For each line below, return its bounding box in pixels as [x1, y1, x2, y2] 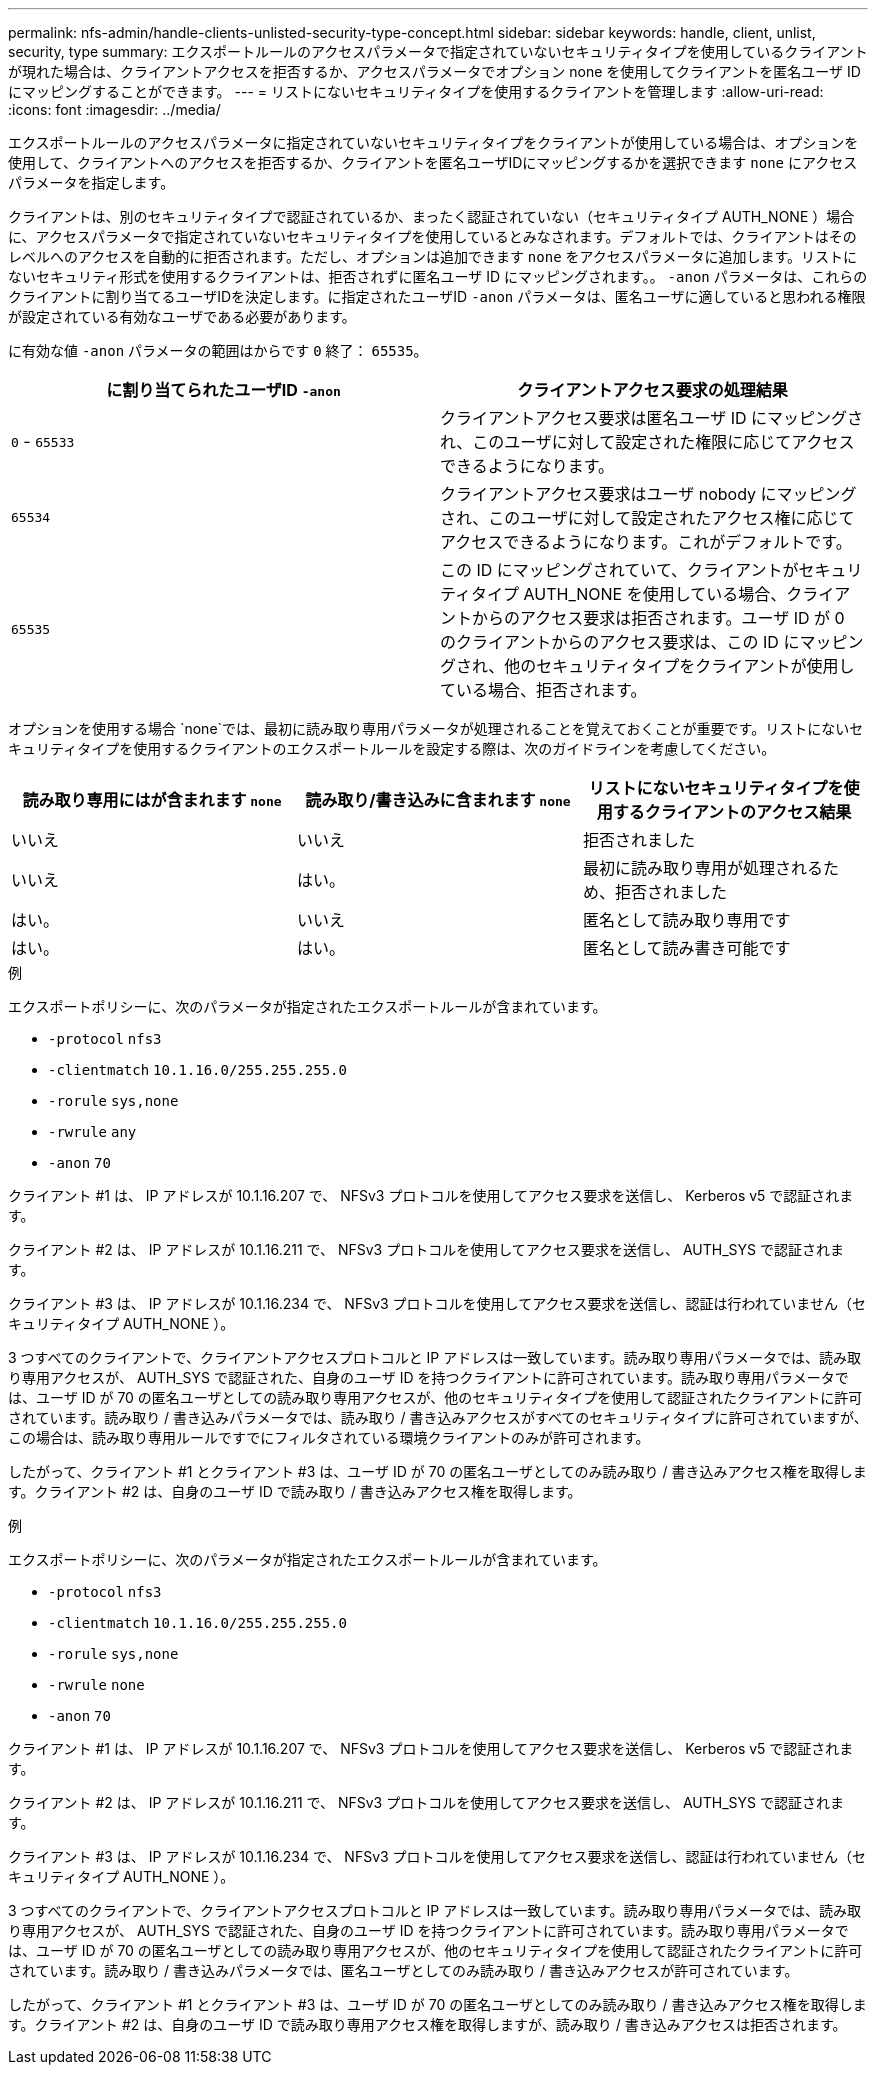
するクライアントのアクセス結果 [612, 802, 852, 822]
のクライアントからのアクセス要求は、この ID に [440, 632, 800, 652]
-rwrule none [48, 1677, 145, 1693]
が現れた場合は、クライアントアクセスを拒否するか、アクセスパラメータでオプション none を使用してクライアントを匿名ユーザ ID [8, 63, 861, 80]
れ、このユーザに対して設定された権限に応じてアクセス [440, 432, 855, 452]
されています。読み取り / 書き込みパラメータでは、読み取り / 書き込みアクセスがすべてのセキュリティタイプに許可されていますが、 [8, 1409, 868, 1426]
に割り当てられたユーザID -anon [106, 380, 341, 400]
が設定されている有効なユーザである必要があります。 [8, 308, 356, 325]
